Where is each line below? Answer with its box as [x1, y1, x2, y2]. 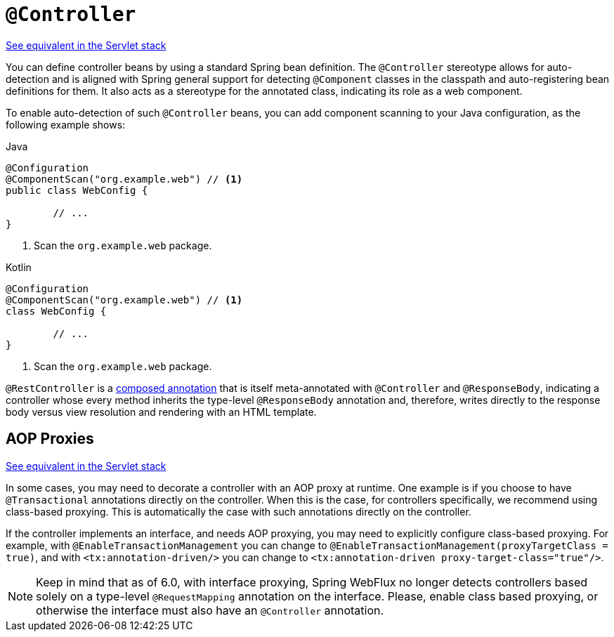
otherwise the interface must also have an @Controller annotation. [36, 603, 384, 617]
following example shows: [6, 118, 126, 131]
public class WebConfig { [6, 184, 148, 196]
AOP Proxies [6, 430, 94, 448]
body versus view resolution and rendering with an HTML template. [6, 405, 317, 418]
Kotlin [6, 261, 32, 273]
